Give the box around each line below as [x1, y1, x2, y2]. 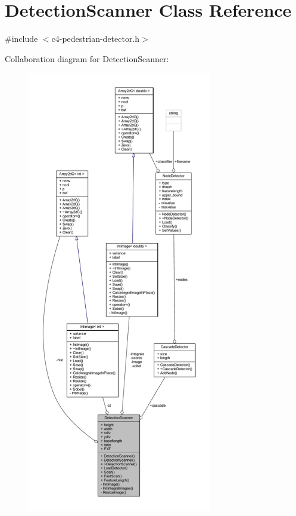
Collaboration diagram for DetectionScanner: [5, 52, 169, 64]
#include [5, 32, 38, 45]
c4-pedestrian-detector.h [51, 32, 140, 45]
